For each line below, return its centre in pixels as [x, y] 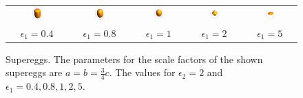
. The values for [142, 72]
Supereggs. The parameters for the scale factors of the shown [134, 59]
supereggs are [34, 72]
